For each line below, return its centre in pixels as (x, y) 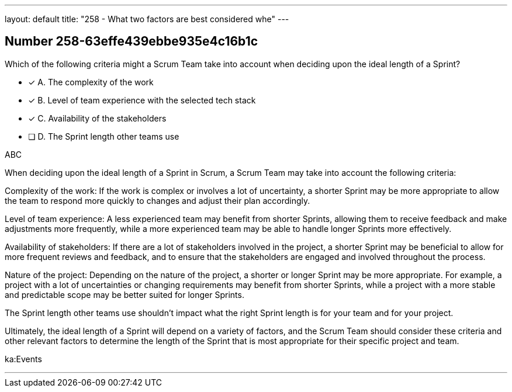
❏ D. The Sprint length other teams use (104, 136)
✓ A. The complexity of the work (91, 82)
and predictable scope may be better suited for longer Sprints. (124, 294)
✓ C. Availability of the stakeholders (97, 118)
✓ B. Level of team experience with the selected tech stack (142, 100)
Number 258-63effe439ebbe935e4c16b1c (132, 41)
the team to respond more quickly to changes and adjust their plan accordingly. (158, 200)
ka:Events (23, 359)
